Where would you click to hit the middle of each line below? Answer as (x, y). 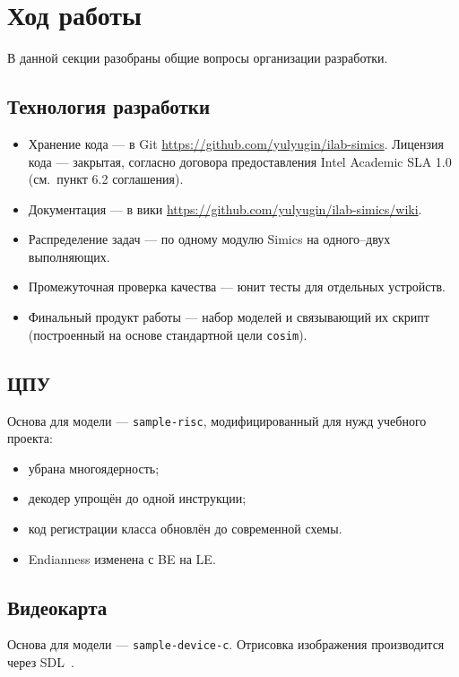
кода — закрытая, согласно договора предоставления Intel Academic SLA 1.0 (240, 161)
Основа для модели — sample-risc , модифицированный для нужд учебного (217, 420)
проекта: (30, 438)
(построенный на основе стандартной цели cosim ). (168, 334)
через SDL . (41, 662)
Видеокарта (57, 607)
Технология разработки (109, 106)
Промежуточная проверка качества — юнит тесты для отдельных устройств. (237, 286)
